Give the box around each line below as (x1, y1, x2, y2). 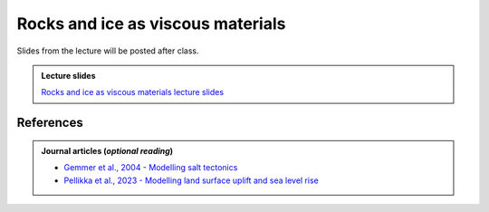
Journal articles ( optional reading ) (41, 145, 174, 156)
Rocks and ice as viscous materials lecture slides (41, 87, 225, 98)
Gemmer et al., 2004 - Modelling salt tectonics (63, 162, 238, 173)
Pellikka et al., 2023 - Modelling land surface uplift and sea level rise (63, 175, 319, 186)
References (16, 115, 83, 130)
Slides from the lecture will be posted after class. (16, 45, 199, 56)
